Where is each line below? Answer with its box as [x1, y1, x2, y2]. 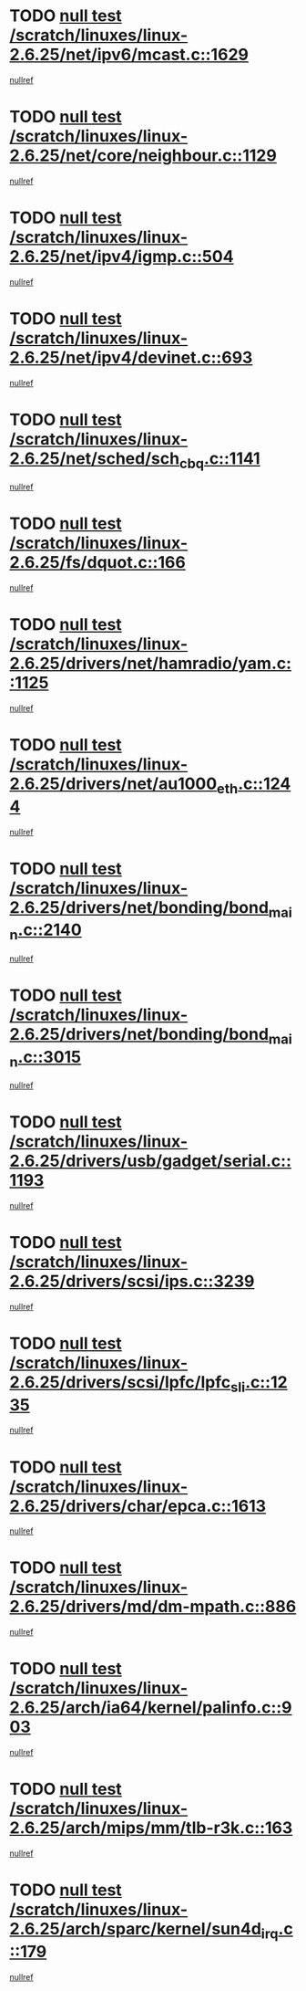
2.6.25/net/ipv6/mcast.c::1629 [9, 45, 249, 65]
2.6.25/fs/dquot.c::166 [9, 552, 187, 573]
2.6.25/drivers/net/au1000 [9, 773, 218, 794]
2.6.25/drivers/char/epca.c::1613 [9, 1495, 267, 1516]
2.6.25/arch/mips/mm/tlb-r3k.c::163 [9, 1818, 293, 1839]
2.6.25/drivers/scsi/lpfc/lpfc [9, 1372, 231, 1392]
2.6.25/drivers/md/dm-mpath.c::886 [9, 1597, 297, 1617]
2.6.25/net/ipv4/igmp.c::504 [9, 246, 234, 267]
